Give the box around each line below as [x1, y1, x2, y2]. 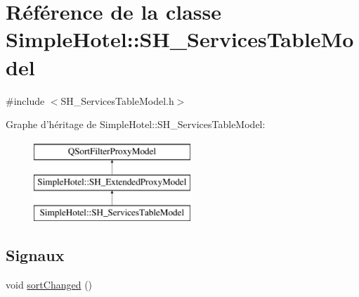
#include [6, 93, 45, 108]
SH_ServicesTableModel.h [60, 93, 174, 108]
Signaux [6, 244, 65, 266]
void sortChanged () [6, 277, 93, 291]
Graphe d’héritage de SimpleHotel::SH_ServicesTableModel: [6, 117, 266, 132]
